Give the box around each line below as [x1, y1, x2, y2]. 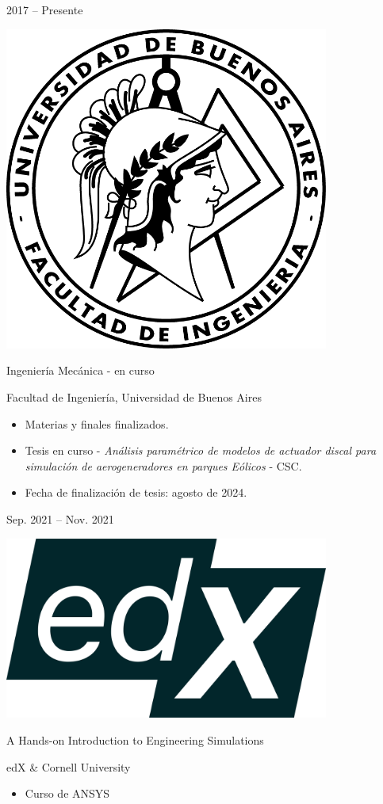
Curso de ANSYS [25, 785, 110, 802]
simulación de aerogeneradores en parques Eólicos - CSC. [25, 457, 302, 474]
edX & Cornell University [6, 758, 131, 775]
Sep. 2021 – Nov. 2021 [6, 510, 114, 527]
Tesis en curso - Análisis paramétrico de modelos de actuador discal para [25, 442, 377, 459]
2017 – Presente [6, 2, 83, 17]
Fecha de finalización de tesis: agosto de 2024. [25, 484, 247, 501]
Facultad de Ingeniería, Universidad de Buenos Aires [6, 388, 262, 405]
